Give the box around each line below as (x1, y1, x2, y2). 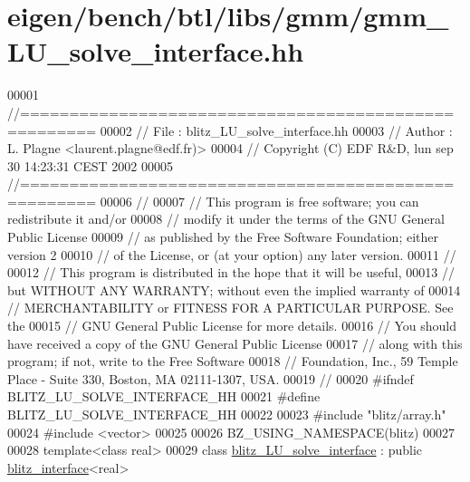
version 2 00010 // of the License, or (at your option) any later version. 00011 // (7, 245, 456, 264)
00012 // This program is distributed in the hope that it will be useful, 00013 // (7, 263, 455, 282)
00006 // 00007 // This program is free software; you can (100, 191, 419, 210)
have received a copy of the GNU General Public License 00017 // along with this (7, 333, 463, 352)
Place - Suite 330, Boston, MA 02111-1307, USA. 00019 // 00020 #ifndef (7, 369, 414, 388)
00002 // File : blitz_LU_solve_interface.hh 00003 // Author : (100, 120, 453, 140)
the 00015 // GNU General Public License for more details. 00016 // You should (7, 316, 457, 335)
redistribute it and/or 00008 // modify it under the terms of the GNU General (7, 209, 445, 228)
